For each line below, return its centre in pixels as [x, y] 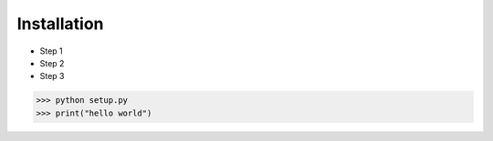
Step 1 [51, 51]
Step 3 [52, 76]
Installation [60, 24]
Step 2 [52, 63]
